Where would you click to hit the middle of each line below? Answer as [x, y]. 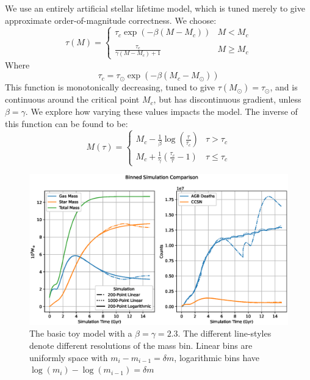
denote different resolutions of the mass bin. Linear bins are [141, 345]
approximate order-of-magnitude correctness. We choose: [111, 20]
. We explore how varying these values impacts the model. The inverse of [161, 111]
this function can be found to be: [67, 123]
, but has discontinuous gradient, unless [227, 99]
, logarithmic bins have [217, 357]
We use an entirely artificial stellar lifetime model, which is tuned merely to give [155, 8]
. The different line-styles [225, 333]
